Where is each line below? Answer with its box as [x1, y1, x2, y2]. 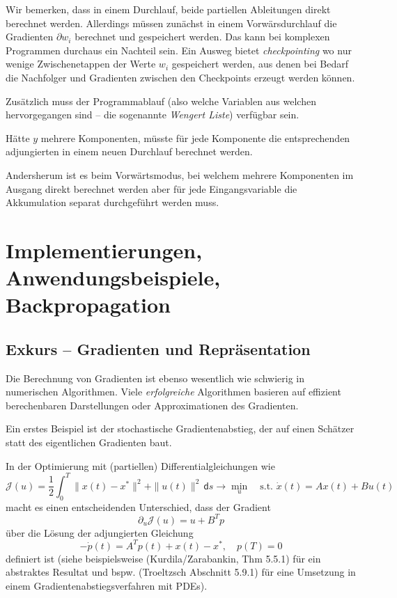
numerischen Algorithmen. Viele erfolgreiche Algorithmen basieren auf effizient [6, 384, 341, 399]
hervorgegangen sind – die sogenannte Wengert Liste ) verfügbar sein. [6, 107, 299, 122]
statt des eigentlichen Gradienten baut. [6, 435, 172, 450]
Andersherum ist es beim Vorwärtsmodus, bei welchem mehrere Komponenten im [6, 167, 354, 182]
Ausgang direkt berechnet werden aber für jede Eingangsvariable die [6, 181, 297, 196]
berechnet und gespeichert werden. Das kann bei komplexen [75, 29, 330, 44]
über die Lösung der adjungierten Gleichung [6, 525, 194, 540]
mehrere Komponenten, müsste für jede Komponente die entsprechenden [40, 130, 350, 145]
